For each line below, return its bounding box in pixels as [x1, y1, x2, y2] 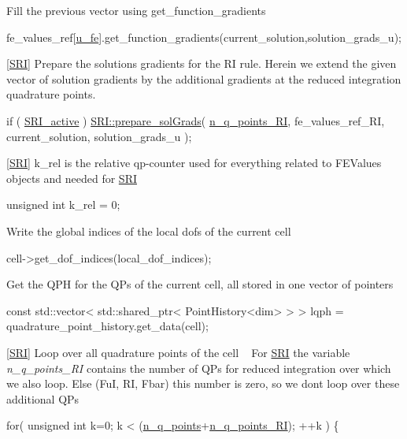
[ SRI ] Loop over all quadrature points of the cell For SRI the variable [6, 344, 350, 360]
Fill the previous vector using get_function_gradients [6, 2, 266, 18]
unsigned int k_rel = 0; [6, 196, 120, 213]
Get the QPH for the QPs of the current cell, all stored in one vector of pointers [6, 276, 394, 292]
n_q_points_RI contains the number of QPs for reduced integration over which [6, 359, 391, 376]
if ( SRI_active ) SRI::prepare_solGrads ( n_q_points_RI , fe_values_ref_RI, [6, 112, 385, 128]
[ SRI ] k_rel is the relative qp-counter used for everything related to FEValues [6, 154, 382, 171]
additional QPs [6, 390, 80, 407]
